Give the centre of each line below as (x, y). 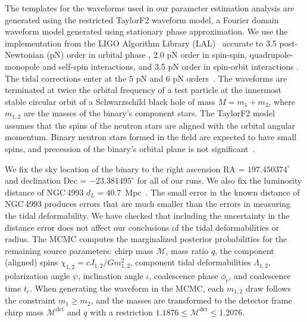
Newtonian (24, 55)
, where (282, 101)
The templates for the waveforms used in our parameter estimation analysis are (150, 8)
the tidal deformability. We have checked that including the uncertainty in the (147, 215)
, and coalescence (260, 276)
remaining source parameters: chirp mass (79, 250)
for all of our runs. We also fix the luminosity (220, 180)
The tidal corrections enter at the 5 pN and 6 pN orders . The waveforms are (146, 78)
